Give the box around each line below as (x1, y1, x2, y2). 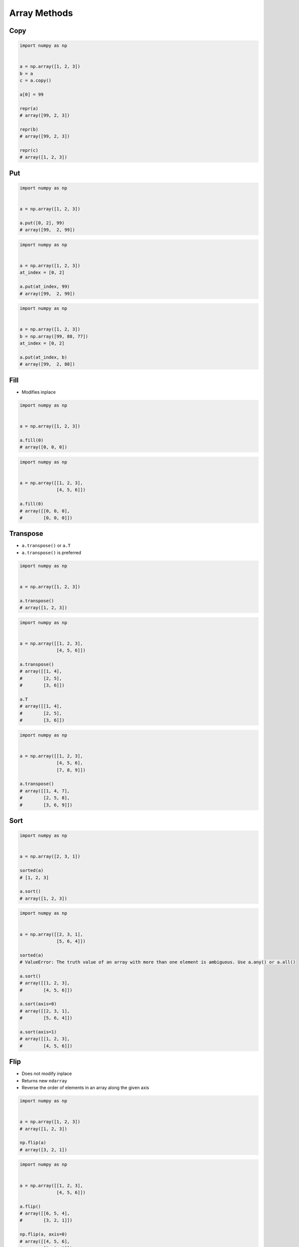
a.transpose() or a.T (21, 543, 71, 549)
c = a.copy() (19, 78, 52, 83)
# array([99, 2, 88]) (19, 362, 75, 367)
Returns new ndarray (21, 1077, 67, 1083)
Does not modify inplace (21, 1070, 72, 1077)
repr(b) (19, 126, 38, 132)
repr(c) (19, 148, 38, 153)
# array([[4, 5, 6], (19, 1239, 70, 1244)
